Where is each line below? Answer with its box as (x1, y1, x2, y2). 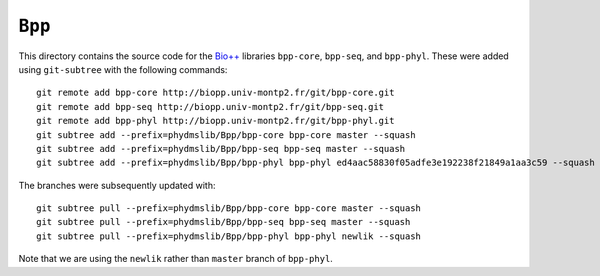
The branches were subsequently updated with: (18, 179, 216, 191)
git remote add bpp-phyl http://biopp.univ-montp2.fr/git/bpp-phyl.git (36, 115, 395, 127)
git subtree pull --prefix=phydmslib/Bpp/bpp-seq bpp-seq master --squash (36, 216, 411, 228)
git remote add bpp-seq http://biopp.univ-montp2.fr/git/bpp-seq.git (36, 101, 385, 112)
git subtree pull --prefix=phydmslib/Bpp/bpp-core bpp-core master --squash (36, 203, 422, 214)
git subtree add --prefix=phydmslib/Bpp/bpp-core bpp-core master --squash (36, 129, 416, 140)
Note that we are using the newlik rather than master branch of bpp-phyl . (18, 253, 334, 265)
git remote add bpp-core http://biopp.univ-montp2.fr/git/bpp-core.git (36, 87, 395, 99)
